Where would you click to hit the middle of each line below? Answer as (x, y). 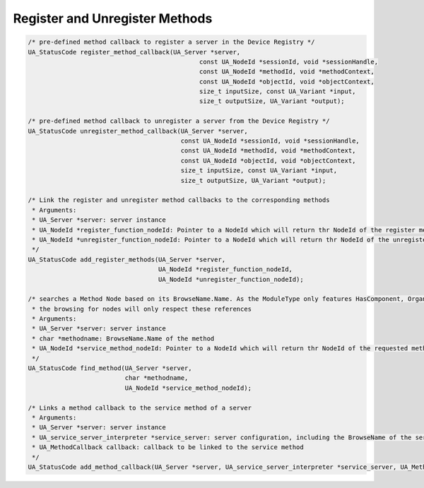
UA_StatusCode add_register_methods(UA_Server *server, (127, 259)
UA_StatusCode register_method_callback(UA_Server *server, (134, 52)
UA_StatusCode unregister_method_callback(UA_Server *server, (138, 131)
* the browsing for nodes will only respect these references (142, 309)
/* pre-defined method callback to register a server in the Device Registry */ (171, 42)
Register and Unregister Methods (113, 18)
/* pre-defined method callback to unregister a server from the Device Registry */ (179, 121)
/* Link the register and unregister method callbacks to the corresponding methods (179, 200)
